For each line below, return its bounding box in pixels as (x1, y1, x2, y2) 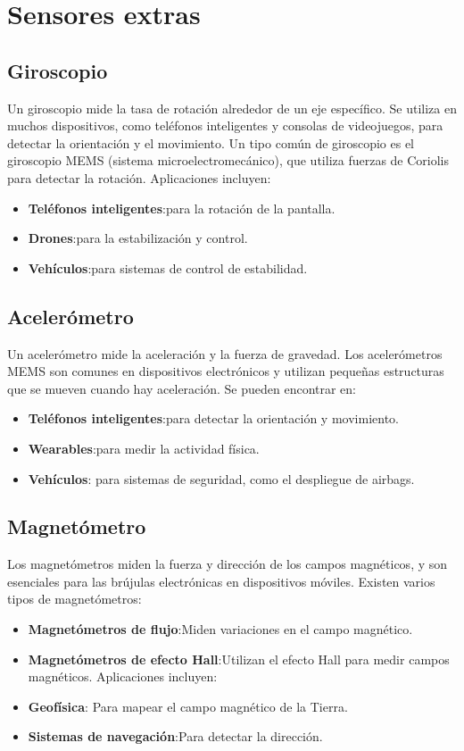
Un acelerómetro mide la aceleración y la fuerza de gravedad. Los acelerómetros (7, 344, 443, 363)
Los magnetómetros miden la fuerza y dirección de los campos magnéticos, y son (7, 555, 448, 573)
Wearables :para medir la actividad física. (28, 438, 260, 457)
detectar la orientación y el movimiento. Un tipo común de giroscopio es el (7, 133, 415, 152)
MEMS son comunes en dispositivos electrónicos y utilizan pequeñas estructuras (7, 362, 444, 380)
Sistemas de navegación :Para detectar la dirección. (28, 727, 323, 746)
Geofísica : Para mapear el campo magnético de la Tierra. (28, 697, 348, 715)
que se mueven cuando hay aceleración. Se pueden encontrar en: (7, 379, 357, 397)
